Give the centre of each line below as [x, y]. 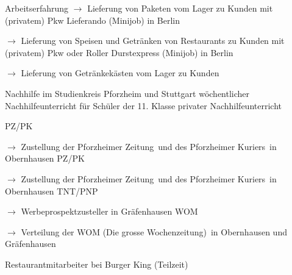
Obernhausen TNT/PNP [52, 191]
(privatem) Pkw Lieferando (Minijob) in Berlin [92, 20]
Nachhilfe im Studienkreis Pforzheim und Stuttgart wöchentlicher [127, 93]
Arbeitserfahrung [37, 8]
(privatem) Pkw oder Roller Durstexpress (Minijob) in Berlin [119, 52]
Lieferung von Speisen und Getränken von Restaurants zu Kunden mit [153, 41]
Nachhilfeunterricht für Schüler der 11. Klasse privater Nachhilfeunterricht [143, 105]
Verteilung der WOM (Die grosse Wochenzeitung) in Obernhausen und [154, 231]
